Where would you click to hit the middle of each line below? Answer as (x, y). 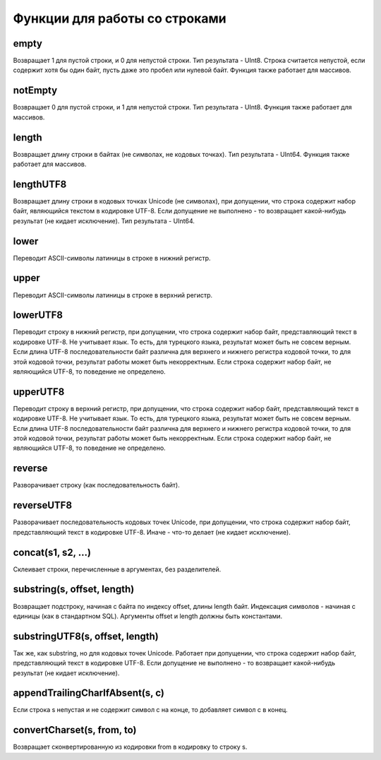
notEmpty (35, 91)
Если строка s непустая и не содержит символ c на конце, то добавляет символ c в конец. (151, 710)
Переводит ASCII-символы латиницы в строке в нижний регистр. (112, 258)
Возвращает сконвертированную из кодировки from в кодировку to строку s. (130, 747)
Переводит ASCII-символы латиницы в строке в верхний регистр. (113, 295)
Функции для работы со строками (120, 18)
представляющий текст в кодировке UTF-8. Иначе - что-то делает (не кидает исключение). (152, 532)
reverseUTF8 (43, 505)
